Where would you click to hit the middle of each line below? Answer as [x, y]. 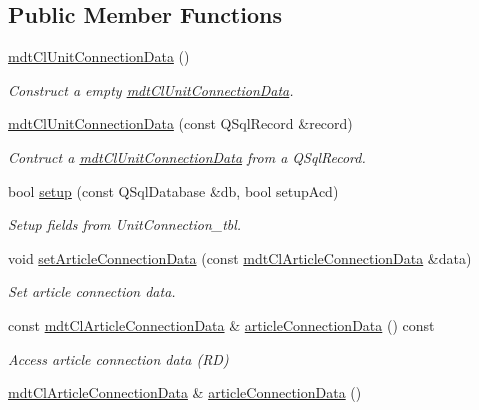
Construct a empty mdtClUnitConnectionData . [151, 89]
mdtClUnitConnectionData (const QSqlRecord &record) [180, 123]
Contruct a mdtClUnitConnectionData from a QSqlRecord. [187, 156]
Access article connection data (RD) [118, 358]
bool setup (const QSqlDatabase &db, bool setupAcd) [173, 190]
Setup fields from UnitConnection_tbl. [125, 224]
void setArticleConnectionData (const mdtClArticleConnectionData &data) [240, 257]
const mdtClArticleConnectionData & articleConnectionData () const [221, 324]
